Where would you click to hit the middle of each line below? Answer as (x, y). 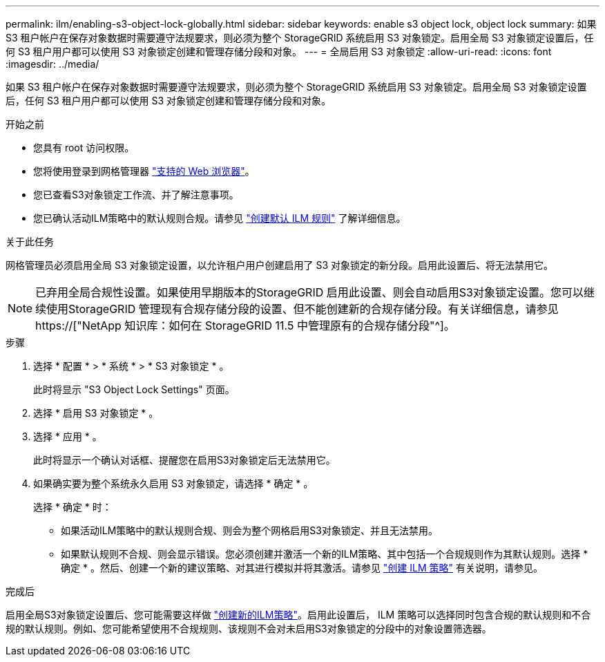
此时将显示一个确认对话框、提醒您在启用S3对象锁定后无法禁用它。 (184, 460)
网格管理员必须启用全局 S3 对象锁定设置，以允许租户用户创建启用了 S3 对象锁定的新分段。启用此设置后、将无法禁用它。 (280, 265)
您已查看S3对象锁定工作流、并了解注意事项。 (136, 195)
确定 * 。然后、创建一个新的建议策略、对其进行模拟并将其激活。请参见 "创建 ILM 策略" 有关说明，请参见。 (302, 568)
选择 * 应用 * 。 (68, 436)
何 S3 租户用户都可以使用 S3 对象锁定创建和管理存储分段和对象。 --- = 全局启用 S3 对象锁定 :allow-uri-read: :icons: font (279, 51)
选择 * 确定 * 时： (73, 507)
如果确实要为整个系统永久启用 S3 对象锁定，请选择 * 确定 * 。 (173, 483)
